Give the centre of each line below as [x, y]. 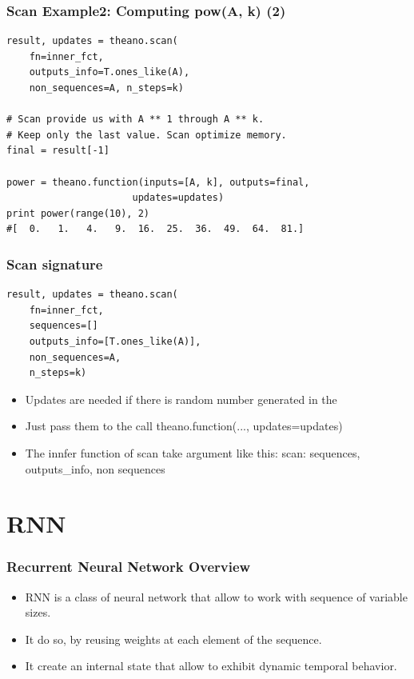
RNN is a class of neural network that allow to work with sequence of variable [216, 596]
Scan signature [55, 264]
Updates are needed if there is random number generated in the [181, 399]
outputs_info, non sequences [95, 468]
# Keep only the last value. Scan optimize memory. [147, 135]
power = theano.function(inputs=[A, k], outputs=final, [158, 182]
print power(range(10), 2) [78, 213]
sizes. [38, 612]
